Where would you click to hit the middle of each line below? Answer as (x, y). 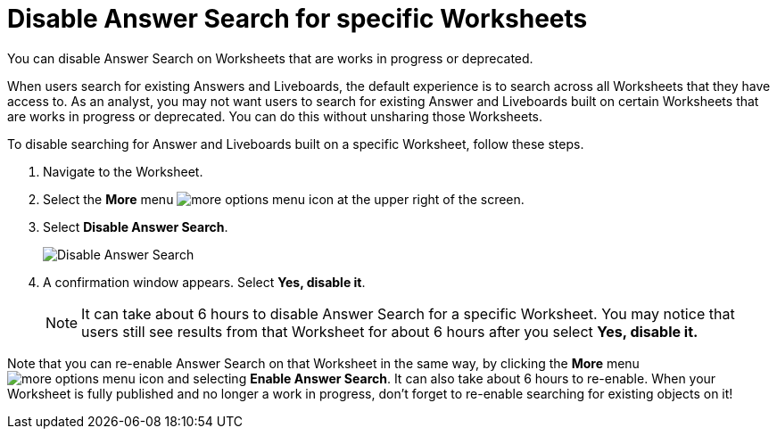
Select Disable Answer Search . (136, 226)
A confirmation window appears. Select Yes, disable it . (204, 282)
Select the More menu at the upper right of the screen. (284, 199)
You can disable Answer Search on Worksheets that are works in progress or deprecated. (270, 58)
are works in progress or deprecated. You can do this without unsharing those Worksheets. (275, 116)
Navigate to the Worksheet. (123, 171)
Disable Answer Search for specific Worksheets (298, 19)
